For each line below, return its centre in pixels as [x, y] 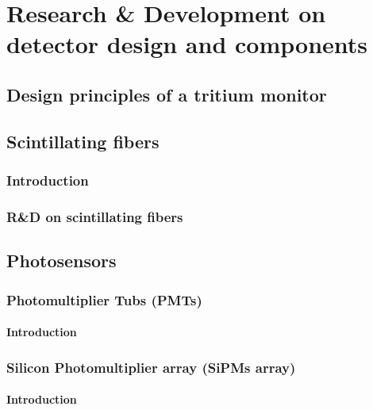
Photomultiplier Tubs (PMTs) [104, 299]
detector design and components [187, 44]
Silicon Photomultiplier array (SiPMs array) [151, 367]
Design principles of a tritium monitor [167, 94]
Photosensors [62, 261]
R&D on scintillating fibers [95, 216]
